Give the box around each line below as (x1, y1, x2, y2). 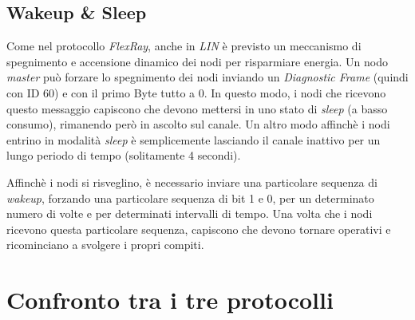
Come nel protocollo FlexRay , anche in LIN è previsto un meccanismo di (6, 38, 362, 54)
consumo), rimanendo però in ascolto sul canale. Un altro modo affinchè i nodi (6, 116, 390, 132)
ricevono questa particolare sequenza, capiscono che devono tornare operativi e (6, 220, 391, 237)
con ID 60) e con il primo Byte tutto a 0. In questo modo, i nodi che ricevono (6, 84, 386, 101)
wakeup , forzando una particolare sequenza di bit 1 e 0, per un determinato (6, 189, 374, 206)
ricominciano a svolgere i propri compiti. (6, 236, 204, 253)
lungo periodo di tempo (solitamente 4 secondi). (6, 147, 241, 164)
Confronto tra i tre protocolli (6, 283, 334, 316)
